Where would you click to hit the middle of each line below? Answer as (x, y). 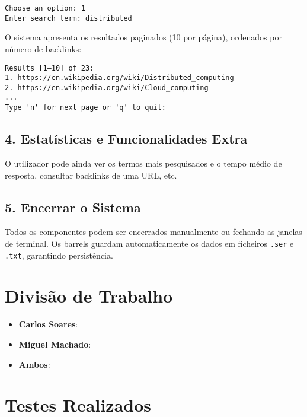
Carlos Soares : (48, 324)
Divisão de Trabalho (89, 296)
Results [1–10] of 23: (49, 68)
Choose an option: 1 (45, 8)
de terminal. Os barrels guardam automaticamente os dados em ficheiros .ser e (149, 243)
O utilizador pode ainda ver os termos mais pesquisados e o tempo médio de (143, 163)
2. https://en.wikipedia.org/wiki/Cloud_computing (107, 87)
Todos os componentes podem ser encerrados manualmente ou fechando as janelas (153, 232)
